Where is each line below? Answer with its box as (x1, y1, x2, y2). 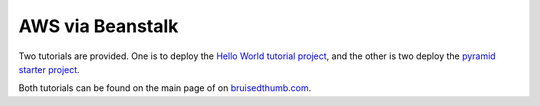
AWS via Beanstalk (18, 15, 179, 37)
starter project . (18, 63, 80, 75)
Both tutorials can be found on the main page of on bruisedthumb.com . (18, 82, 312, 94)
